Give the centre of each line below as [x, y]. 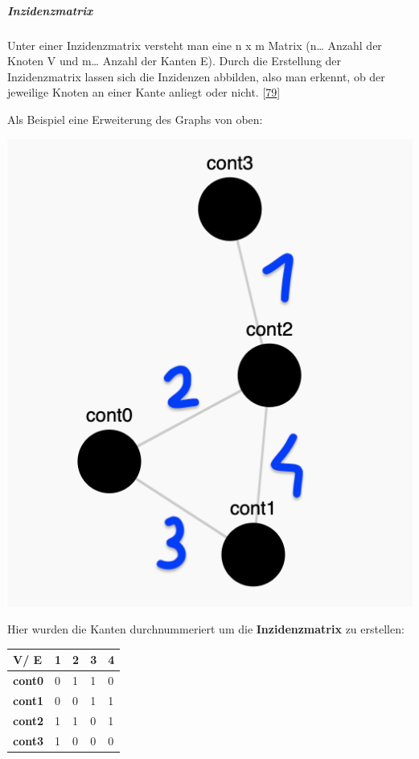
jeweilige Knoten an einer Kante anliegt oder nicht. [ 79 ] [144, 92]
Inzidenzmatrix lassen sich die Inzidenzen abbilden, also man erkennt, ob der [196, 76]
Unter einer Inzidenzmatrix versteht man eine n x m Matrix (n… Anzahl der [195, 45]
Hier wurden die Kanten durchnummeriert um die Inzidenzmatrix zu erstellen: [206, 629]
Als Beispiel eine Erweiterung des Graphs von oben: [135, 119]
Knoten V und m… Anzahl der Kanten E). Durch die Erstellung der [175, 61]
